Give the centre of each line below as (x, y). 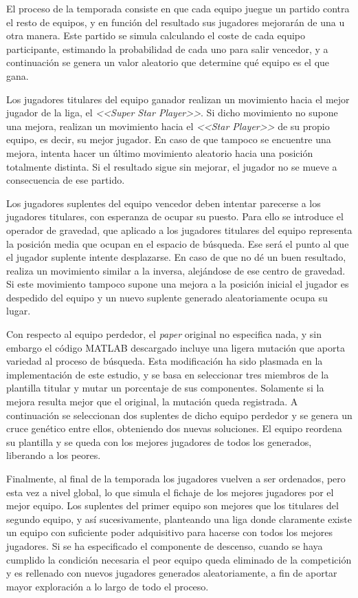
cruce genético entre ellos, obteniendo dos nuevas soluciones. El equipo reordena (174, 428)
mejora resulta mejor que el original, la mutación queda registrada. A (152, 402)
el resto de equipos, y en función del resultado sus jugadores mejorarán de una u (176, 22)
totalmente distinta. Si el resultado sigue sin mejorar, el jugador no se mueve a (172, 166)
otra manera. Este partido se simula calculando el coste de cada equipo (156, 35)
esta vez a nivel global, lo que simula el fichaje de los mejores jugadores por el (170, 492)
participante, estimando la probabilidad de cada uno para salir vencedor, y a (167, 49)
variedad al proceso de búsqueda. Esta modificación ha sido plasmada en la (165, 361)
